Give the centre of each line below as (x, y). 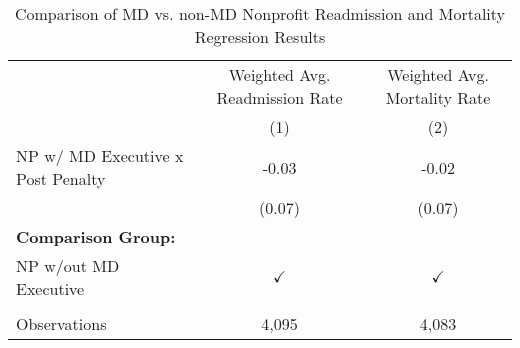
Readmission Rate (279, 97)
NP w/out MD (68, 265)
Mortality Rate (438, 97)
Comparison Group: (96, 236)
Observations (61, 323)
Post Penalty (61, 178)
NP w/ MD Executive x (100, 155)
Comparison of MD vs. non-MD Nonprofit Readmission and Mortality (260, 13)
